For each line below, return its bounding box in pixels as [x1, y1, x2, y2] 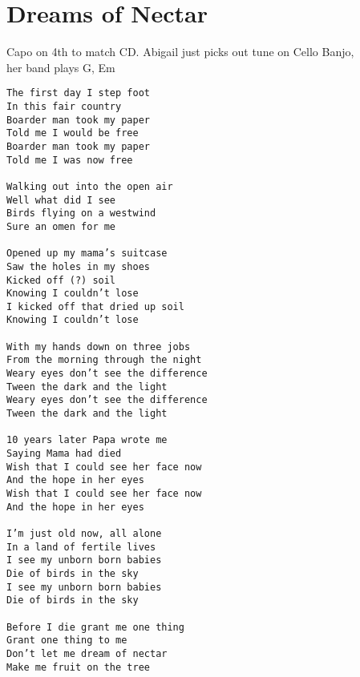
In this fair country [6, 100, 122, 112]
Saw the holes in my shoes [6, 260, 150, 272]
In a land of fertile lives [6, 541, 156, 553]
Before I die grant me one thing [6, 621, 184, 633]
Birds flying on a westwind [6, 208, 156, 220]
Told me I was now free [6, 154, 133, 166]
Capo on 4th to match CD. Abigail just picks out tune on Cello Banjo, [6, 43, 354, 60]
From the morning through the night [6, 354, 202, 366]
